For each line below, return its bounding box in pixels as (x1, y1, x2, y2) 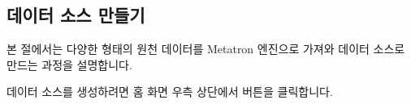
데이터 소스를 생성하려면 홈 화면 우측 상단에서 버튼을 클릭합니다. (6, 83, 333, 100)
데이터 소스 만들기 (6, 2, 145, 27)
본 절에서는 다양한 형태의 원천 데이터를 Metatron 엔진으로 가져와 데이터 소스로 (6, 40, 405, 57)
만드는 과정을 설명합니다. (6, 56, 132, 73)
